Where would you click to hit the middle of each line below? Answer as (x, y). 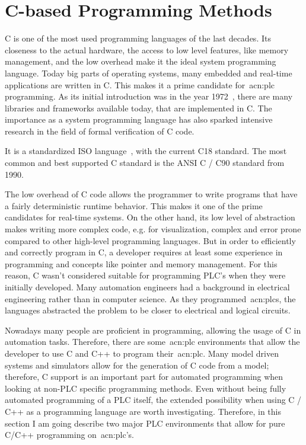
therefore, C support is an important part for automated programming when (144, 377)
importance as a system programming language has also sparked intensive (139, 119)
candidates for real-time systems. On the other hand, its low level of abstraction (150, 217)
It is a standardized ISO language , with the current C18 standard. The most (146, 151)
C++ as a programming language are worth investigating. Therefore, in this (143, 411)
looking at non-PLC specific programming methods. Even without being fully (146, 388)
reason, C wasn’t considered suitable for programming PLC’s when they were (145, 275)
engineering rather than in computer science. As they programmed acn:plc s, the (150, 298)
